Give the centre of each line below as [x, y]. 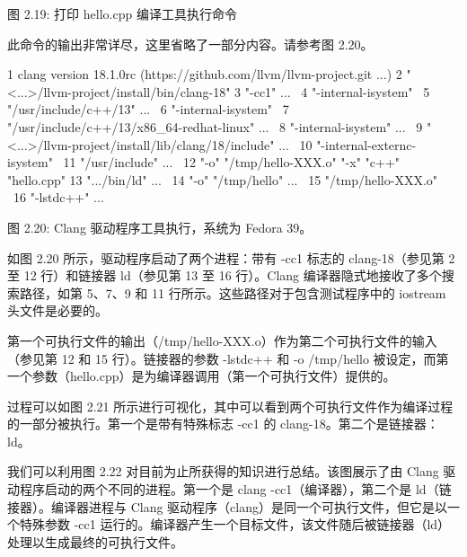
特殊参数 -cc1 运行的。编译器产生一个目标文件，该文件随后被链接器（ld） [235, 524]
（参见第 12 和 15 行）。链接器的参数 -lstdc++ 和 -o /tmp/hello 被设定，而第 [228, 358]
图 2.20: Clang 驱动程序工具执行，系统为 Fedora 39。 [160, 227]
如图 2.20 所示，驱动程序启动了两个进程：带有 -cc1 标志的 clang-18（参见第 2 [231, 257]
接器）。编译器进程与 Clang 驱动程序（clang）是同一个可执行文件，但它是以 [227, 506]
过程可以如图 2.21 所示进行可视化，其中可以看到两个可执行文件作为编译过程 [230, 406]
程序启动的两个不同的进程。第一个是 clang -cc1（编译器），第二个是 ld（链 [235, 489]
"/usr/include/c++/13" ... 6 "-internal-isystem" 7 [148, 109]
